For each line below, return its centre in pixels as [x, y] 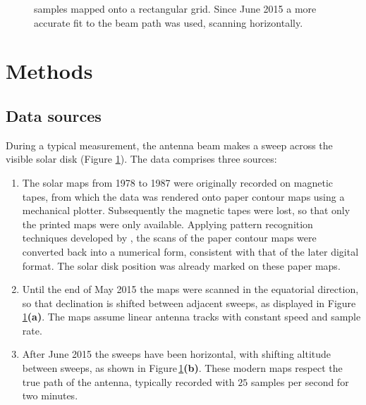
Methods [49, 71]
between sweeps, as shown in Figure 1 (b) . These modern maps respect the [182, 368]
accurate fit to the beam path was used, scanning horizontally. [169, 22]
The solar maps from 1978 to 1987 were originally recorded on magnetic [177, 182]
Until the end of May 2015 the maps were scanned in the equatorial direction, [190, 289]
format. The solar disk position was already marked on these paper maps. [181, 265]
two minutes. [50, 395]
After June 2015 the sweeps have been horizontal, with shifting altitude [177, 354]
